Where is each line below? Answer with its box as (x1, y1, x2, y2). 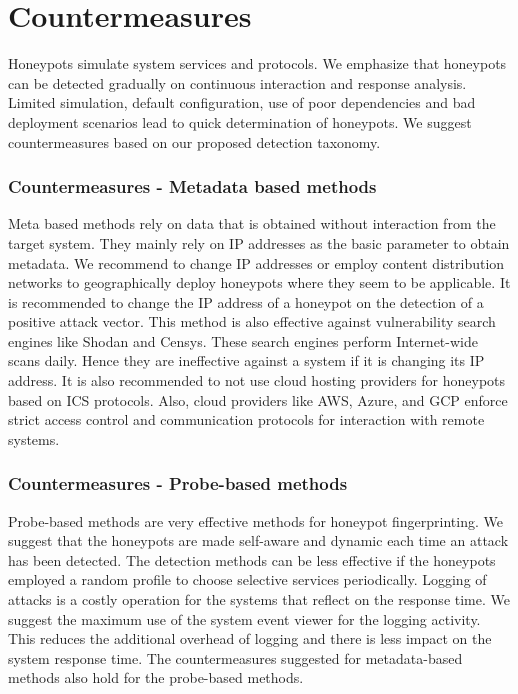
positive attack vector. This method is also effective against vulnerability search (8, 311, 496, 332)
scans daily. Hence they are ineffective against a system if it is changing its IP (8, 350, 485, 371)
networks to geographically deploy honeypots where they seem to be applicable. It (8, 272, 511, 293)
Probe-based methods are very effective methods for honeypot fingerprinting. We (8, 510, 503, 531)
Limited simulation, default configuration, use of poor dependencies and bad (8, 92, 476, 113)
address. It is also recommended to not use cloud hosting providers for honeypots (8, 370, 506, 391)
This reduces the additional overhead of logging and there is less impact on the (8, 628, 492, 649)
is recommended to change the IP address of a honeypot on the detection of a (8, 291, 484, 312)
